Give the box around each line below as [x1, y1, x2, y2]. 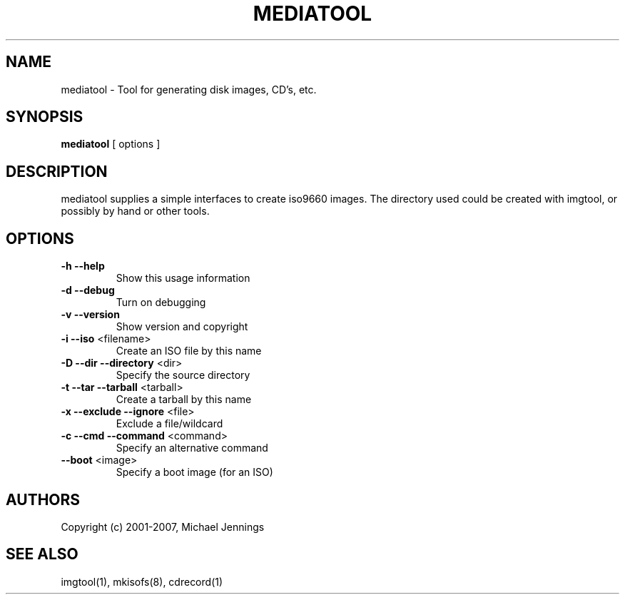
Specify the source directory [116, 369, 250, 382]
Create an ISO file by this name [116, 345, 262, 357]
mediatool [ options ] [61, 138, 161, 151]
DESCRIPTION [6, 162, 108, 180]
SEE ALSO [6, 545, 78, 564]
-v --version [61, 308, 120, 321]
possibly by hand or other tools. [61, 205, 210, 218]
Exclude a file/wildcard [116, 417, 223, 430]
